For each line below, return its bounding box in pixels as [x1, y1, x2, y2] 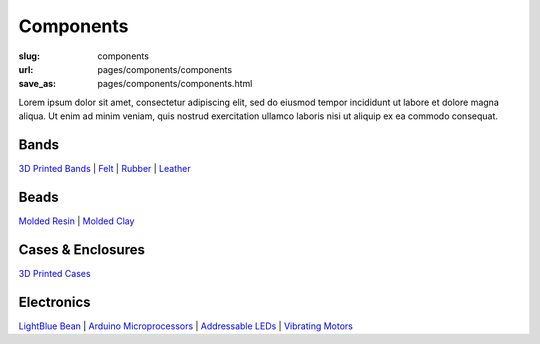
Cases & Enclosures [18, 241, 145, 258]
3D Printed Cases [18, 267, 91, 279]
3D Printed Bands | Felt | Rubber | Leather [18, 163, 191, 175]
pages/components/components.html [97, 78, 253, 90]
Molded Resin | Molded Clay [18, 215, 135, 227]
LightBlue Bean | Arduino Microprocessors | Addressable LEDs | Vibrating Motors [18, 320, 354, 332]
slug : [18, 50, 40, 62]
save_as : [18, 78, 57, 90]
